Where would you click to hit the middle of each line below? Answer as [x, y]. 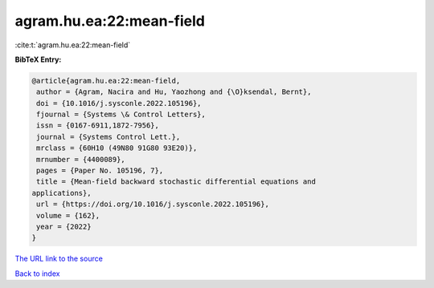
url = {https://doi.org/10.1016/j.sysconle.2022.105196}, [153, 204]
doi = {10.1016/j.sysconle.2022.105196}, [119, 103]
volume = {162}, [68, 215]
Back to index [37, 274]
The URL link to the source [59, 259]
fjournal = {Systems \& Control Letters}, [121, 115]
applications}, [61, 193]
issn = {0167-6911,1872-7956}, [98, 126]
